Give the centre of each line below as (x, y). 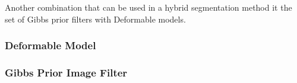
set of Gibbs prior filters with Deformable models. (95, 19)
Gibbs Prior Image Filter (66, 72)
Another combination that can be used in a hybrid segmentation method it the (148, 7)
